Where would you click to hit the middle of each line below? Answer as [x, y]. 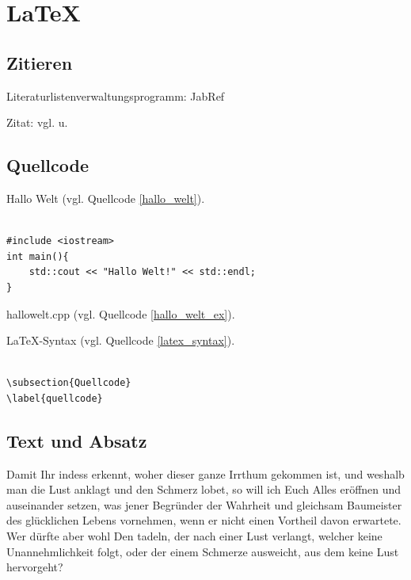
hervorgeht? [35, 567]
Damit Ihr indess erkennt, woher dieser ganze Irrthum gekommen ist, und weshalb [205, 473]
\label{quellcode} [55, 398]
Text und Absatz [77, 440]
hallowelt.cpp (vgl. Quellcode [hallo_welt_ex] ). [121, 313]
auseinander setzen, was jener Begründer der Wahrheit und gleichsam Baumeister [204, 504]
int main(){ [38, 256]
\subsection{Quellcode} [69, 383]
